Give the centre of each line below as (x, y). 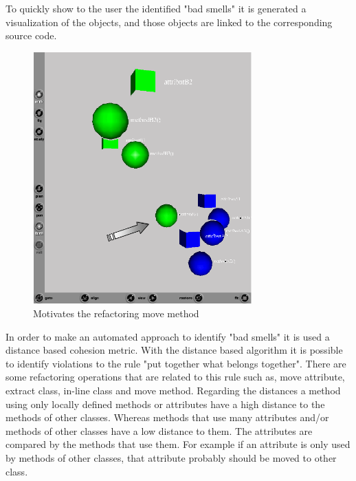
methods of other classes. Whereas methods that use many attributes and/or (167, 417)
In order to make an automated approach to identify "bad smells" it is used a (168, 336)
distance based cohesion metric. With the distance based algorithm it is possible (174, 350)
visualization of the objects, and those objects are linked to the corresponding (169, 22)
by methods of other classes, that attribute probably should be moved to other (171, 457)
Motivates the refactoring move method (116, 313)
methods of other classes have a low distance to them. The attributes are (159, 430)
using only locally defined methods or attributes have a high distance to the (165, 404)
